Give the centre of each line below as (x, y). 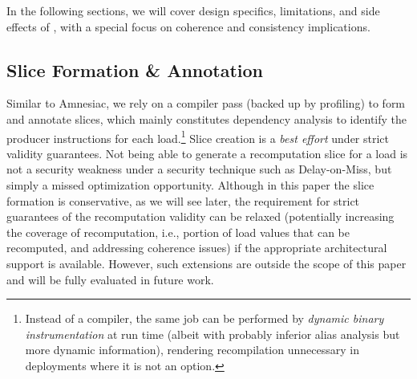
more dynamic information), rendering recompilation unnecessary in (192, 350)
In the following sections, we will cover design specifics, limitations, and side (193, 10)
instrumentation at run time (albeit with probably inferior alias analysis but (213, 334)
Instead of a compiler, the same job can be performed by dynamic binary (204, 318)
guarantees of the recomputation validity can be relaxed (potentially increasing (200, 216)
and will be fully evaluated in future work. (110, 279)
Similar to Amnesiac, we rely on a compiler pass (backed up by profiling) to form (206, 103)
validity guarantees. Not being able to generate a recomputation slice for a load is (207, 153)
